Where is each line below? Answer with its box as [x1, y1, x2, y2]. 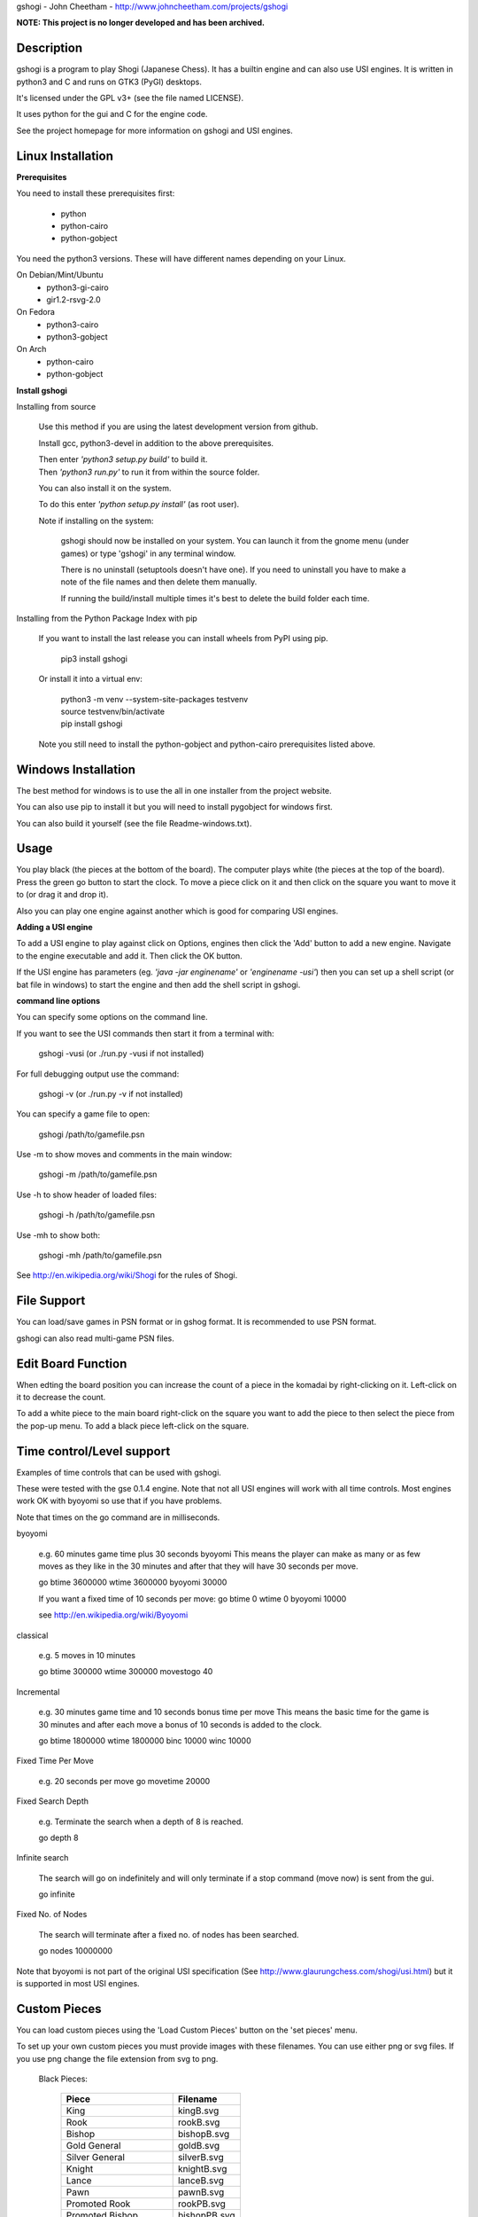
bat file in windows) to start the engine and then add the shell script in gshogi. [16, 979, 301, 990]
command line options [16, 995, 101, 1006]
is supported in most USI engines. [16, 1978, 141, 1989]
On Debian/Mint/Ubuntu [16, 270, 104, 280]
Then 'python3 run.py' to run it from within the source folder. [38, 466, 260, 477]
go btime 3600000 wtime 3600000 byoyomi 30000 [38, 1577, 227, 1587]
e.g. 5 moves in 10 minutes [38, 1649, 136, 1660]
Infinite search [16, 1853, 69, 1863]
